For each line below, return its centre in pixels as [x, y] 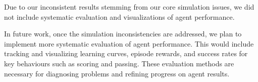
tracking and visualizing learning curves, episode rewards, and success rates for [126, 53]
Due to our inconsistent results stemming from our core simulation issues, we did [129, 7]
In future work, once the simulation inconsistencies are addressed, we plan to [123, 34]
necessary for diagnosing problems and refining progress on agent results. [117, 73]
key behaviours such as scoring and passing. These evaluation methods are [119, 63]
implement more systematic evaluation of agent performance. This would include [129, 43]
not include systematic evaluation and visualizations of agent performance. [119, 16]
